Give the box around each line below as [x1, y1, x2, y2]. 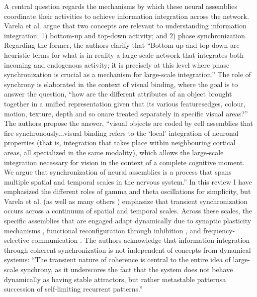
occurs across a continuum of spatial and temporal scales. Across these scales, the [4, 205, 253, 216]
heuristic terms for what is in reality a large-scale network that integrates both [4, 49, 244, 60]
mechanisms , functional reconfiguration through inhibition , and [4, 225, 201, 235]
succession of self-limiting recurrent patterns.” [4, 284, 143, 294]
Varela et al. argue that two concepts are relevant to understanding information [4, 20, 247, 31]
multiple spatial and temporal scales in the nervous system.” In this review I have [4, 176, 252, 187]
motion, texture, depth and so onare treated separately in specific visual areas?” [4, 108, 248, 118]
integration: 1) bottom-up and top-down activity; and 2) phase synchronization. [4, 30, 247, 40]
